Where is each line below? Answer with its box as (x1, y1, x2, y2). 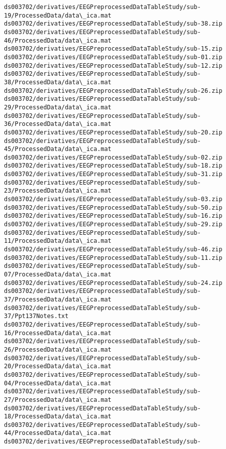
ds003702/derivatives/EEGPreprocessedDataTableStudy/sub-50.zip (4, 204, 222, 211)
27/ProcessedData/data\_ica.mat (4, 396, 111, 403)
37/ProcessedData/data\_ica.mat (4, 295, 111, 303)
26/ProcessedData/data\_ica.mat (4, 346, 111, 353)
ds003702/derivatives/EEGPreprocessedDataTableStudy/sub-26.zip (4, 87, 222, 94)
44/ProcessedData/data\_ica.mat (4, 429, 111, 437)
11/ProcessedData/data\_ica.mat (4, 237, 111, 245)
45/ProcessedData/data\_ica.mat (4, 145, 111, 153)
